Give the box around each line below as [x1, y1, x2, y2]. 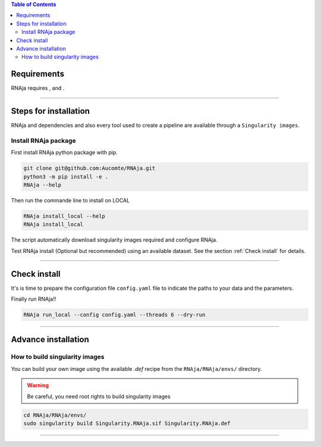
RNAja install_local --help [23, 213, 105, 220]
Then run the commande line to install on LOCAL [11, 197, 130, 204]
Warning [27, 382, 49, 389]
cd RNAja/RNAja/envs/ [23, 411, 87, 418]
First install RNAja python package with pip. [11, 149, 118, 156]
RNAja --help [23, 182, 62, 189]
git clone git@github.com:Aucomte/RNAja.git [23, 165, 156, 172]
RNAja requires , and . [11, 85, 65, 92]
